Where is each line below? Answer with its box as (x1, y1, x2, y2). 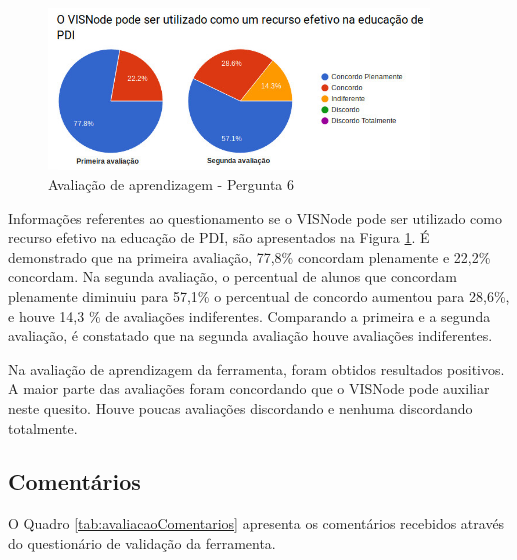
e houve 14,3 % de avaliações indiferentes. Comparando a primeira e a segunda (8, 305, 491, 326)
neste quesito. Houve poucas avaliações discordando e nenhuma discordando (8, 397, 473, 418)
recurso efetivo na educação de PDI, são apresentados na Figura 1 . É (8, 227, 430, 248)
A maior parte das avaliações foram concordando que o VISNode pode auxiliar (8, 378, 490, 399)
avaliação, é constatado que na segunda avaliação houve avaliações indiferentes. (8, 325, 493, 346)
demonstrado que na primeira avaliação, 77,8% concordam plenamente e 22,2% (8, 246, 491, 267)
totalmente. (8, 417, 78, 438)
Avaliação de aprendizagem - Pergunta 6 (48, 173, 295, 194)
